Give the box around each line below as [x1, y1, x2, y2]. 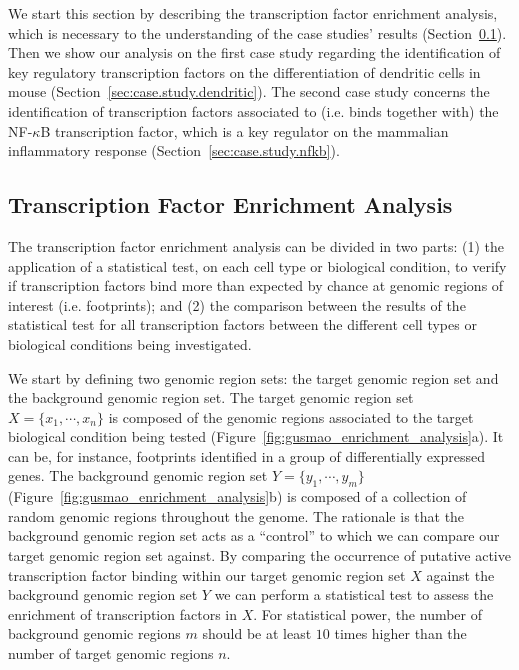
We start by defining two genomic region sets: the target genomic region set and [8, 367, 499, 388]
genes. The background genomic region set [8, 465, 268, 486]
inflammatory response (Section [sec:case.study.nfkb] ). [8, 140, 340, 161]
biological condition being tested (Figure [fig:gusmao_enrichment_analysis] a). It [8, 426, 504, 447]
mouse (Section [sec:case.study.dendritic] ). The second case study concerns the [8, 81, 490, 102]
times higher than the [334, 623, 467, 644]
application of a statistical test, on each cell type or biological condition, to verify [8, 255, 507, 276]
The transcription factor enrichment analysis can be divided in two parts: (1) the [8, 235, 504, 256]
